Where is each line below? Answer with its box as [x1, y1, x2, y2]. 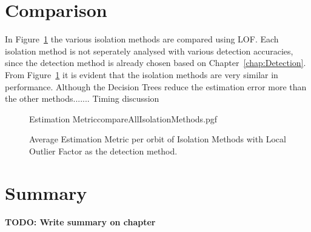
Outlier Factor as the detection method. [29, 144, 178, 157]
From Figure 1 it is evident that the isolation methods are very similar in [5, 68, 278, 81]
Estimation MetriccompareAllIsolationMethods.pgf [29, 112, 218, 125]
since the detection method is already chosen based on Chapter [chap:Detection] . [5, 56, 306, 69]
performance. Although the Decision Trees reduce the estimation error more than [5, 80, 307, 93]
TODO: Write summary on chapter [5, 215, 156, 228]
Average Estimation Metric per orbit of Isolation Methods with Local [29, 133, 286, 145]
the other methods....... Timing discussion [5, 92, 159, 105]
